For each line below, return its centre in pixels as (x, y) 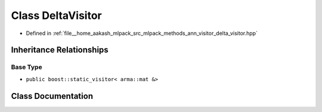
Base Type (27, 67)
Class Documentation (52, 96)
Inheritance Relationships (60, 50)
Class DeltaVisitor (56, 15)
